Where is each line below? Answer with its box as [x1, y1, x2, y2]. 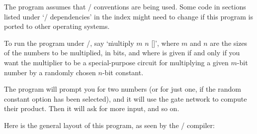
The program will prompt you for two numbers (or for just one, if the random [4, 84, 241, 94]
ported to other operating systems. [4, 21, 110, 31]
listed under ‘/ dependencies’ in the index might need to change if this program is [4, 11, 253, 21]
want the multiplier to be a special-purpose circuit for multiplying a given [4, 57, 229, 67]
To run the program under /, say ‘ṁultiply [4, 37, 134, 48]
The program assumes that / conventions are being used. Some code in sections [4, 1, 246, 11]
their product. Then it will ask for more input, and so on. [4, 103, 179, 114]
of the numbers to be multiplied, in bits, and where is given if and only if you [4, 47, 240, 58]
